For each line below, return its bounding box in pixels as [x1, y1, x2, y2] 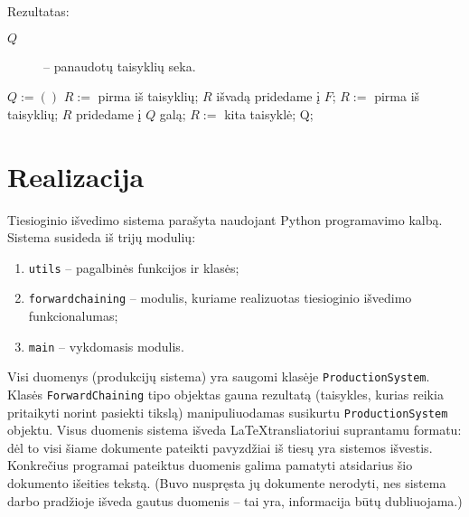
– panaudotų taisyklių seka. [43, 56, 196, 75]
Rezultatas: [7, 2, 70, 20]
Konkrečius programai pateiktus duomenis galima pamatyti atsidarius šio [7, 456, 413, 475]
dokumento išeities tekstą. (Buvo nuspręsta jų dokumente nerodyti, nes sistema [7, 474, 446, 492]
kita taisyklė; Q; [224, 104, 314, 123]
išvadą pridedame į [216, 87, 321, 106]
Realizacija [7, 157, 145, 194]
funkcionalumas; [28, 306, 118, 324]
